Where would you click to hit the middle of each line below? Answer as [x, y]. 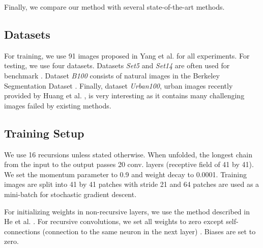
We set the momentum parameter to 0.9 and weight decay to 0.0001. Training [125, 174]
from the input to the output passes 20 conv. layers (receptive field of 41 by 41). [129, 164]
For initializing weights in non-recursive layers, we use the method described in [127, 211]
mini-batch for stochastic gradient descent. [70, 194]
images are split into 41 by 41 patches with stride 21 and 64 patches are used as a [132, 184]
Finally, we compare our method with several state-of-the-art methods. [114, 7]
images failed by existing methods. [58, 105]
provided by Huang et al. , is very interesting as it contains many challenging [124, 95]
